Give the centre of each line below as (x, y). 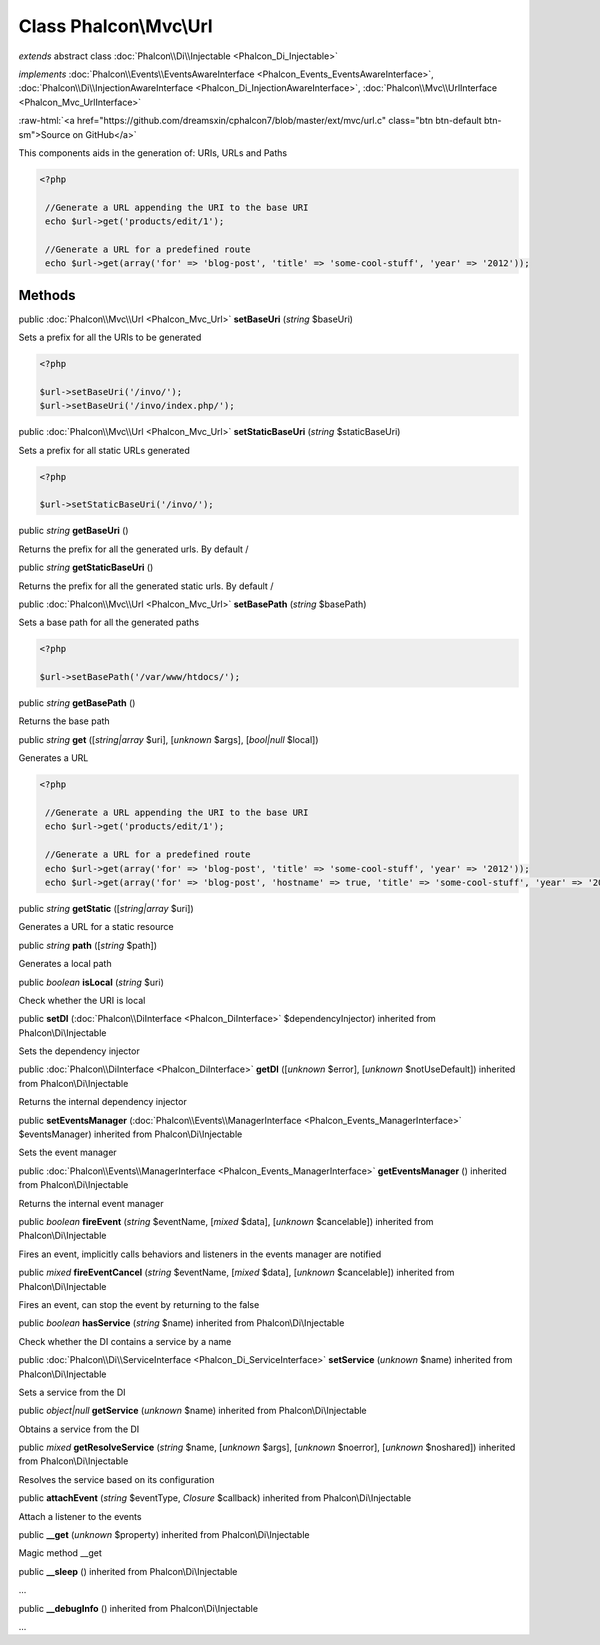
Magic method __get (60, 1553)
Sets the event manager (67, 1152)
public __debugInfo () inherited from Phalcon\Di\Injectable (138, 1608)
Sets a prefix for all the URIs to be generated (110, 337)
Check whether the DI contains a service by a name (125, 1341)
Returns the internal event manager (91, 1203)
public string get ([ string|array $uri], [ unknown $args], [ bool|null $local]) (168, 739)
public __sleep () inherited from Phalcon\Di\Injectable (128, 1571)
